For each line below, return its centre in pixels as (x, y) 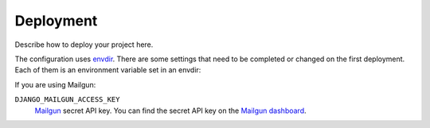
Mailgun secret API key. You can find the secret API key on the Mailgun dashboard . (170, 111)
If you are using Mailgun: (55, 84)
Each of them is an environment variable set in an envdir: (108, 70)
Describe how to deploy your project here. (84, 45)
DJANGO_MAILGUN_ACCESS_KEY (67, 100)
